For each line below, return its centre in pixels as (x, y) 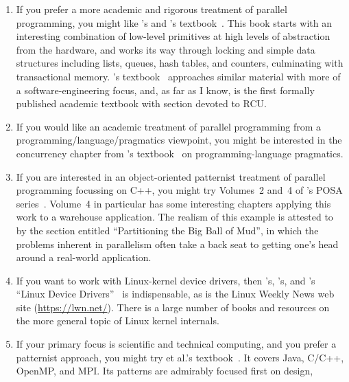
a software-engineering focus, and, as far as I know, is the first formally (165, 90)
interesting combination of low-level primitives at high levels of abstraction (173, 36)
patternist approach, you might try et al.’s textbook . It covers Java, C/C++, (180, 357)
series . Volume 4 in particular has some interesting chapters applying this (173, 203)
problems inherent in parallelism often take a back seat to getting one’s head (177, 244)
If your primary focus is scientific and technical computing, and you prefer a (176, 344)
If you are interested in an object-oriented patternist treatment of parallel (171, 176)
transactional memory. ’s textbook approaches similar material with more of (178, 76)
